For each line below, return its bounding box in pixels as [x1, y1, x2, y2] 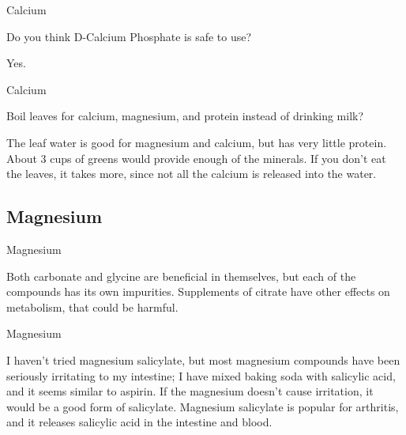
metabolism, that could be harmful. [6, 298, 179, 315]
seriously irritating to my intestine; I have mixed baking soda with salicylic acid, [6, 367, 396, 384]
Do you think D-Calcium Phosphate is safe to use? [6, 28, 252, 44]
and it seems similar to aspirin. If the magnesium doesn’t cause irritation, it [6, 383, 374, 399]
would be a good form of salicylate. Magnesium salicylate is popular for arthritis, [6, 398, 399, 414]
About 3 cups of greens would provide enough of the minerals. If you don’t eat [6, 149, 386, 166]
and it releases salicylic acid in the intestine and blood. [6, 414, 273, 430]
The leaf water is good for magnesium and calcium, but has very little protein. [6, 134, 387, 150]
